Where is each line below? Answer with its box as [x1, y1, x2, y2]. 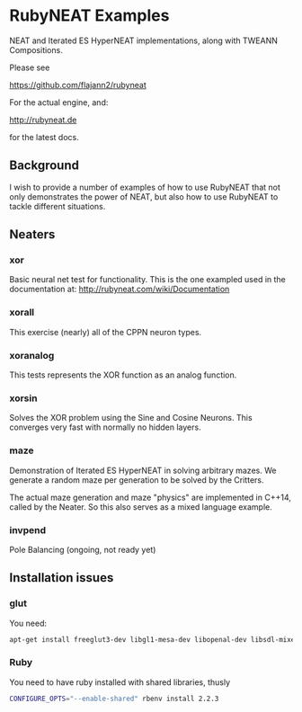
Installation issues [9, 570, 114, 585]
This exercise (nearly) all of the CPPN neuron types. [9, 326, 202, 337]
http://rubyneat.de [9, 114, 77, 125]
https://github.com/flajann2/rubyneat [9, 79, 147, 90]
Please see [9, 62, 50, 73]
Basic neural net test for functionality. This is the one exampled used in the [9, 274, 286, 285]
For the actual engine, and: [9, 96, 109, 108]
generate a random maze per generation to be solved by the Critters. [9, 474, 264, 485]
